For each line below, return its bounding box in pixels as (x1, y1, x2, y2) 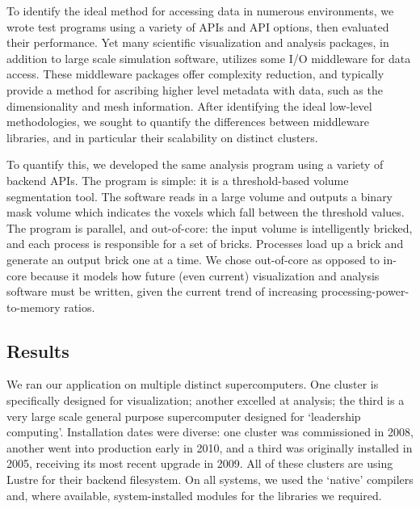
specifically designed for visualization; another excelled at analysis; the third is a (6, 392, 405, 409)
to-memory (6, 298, 61, 315)
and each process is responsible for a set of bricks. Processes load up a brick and (6, 235, 404, 252)
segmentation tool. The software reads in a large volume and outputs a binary (6, 187, 393, 204)
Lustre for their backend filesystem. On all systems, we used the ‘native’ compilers (6, 471, 414, 488)
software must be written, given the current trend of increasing (6, 283, 318, 300)
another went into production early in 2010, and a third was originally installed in (6, 439, 413, 456)
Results (6, 338, 69, 363)
